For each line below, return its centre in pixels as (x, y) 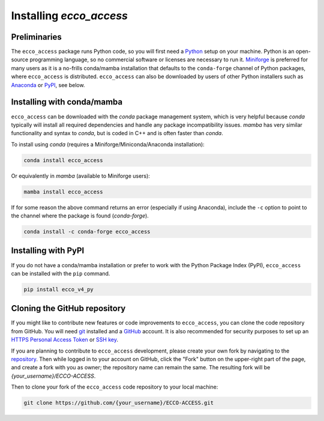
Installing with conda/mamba (67, 102)
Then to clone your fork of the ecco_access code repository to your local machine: (115, 387)
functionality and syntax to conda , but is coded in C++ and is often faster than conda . (117, 133)
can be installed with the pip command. (61, 273)
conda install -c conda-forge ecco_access (87, 232)
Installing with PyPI (48, 251)
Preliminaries (37, 37)
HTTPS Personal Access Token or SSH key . (64, 340)
